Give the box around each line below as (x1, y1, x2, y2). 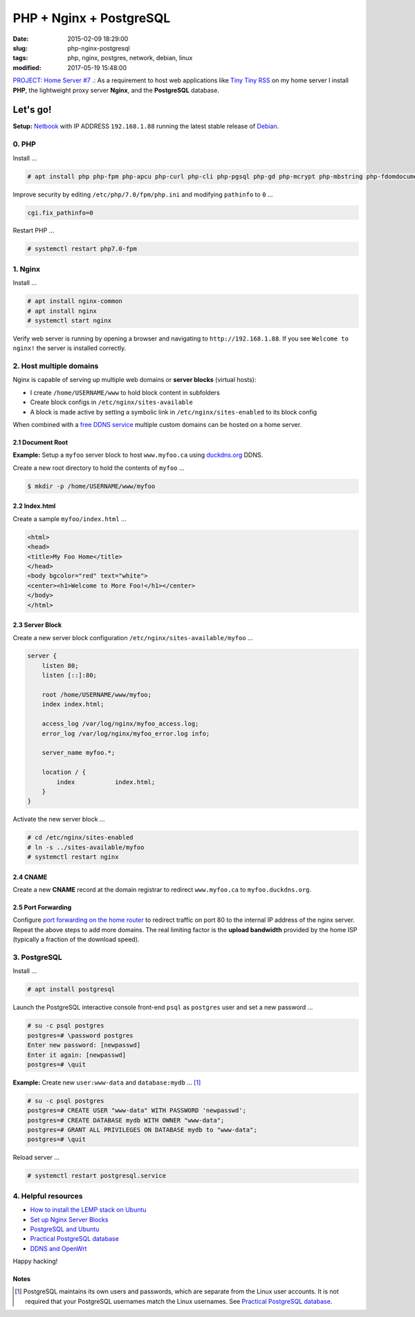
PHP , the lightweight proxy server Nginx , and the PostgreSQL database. (12, 86, 219, 94)
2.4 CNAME (12, 873, 48, 881)
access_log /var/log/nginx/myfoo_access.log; (41, 720, 199, 728)
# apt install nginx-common (27, 298, 122, 305)
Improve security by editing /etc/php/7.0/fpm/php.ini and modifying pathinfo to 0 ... (12, 190, 273, 199)
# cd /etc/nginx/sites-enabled (27, 834, 134, 842)
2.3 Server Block (12, 621, 62, 629)
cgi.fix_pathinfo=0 (27, 208, 93, 217)
